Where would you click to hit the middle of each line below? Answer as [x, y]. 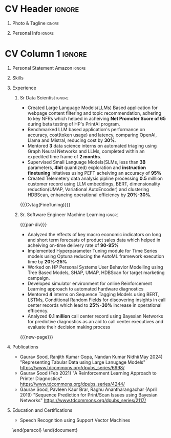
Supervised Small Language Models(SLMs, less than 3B [87, 162]
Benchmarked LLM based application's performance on [86, 129]
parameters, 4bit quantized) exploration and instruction [87, 168]
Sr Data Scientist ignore [44, 97]
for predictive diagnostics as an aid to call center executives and [95, 321]
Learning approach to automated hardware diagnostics [85, 289]
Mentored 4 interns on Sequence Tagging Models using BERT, [93, 294]
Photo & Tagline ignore [36, 23]
